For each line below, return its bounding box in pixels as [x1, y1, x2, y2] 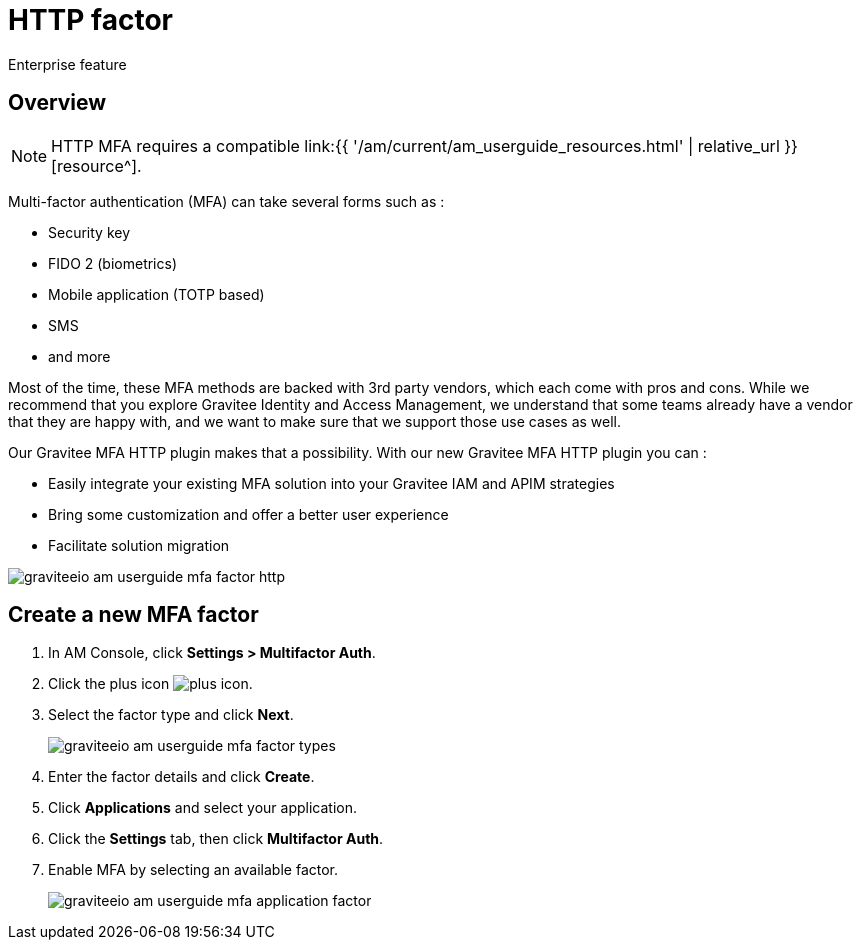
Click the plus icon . [48, 675, 253, 693]
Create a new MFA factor [8, 602, 259, 628]
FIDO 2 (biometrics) [48, 254, 178, 272]
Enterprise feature [8, 55, 127, 73]
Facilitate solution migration [48, 536, 230, 554]
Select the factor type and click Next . [48, 706, 294, 724]
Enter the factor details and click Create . [48, 768, 315, 786]
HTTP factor [8, 3, 173, 37]
